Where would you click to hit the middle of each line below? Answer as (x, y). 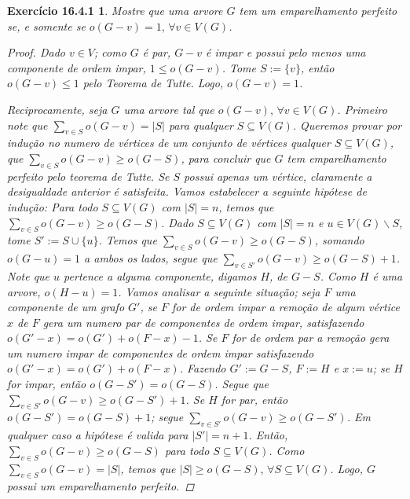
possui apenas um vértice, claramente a (278, 176)
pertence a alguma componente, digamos (160, 275)
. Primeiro (362, 109)
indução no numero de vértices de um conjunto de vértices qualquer (169, 143)
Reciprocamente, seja (57, 109)
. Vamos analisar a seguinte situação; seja (219, 291)
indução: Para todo (53, 206)
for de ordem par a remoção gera (311, 338)
